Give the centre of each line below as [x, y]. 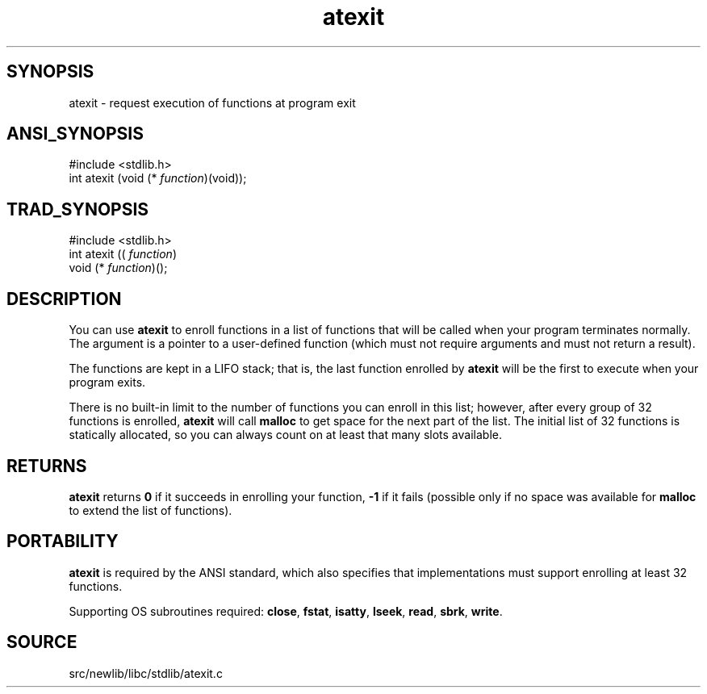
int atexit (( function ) [123, 254]
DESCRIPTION [64, 299]
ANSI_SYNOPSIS [75, 134]
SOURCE [42, 642]
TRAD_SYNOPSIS [78, 209]
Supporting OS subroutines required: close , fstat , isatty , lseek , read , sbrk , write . [286, 611]
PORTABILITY [63, 541]
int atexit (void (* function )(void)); [158, 178]
